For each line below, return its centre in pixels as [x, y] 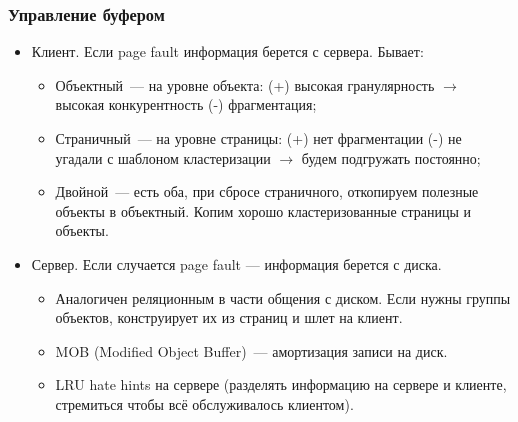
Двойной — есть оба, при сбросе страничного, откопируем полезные [267, 191]
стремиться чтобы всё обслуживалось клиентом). [204, 403]
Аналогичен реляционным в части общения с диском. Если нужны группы [283, 297]
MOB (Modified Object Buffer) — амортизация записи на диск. [251, 350]
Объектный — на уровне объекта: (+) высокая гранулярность [245, 84]
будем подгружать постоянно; [391, 157]
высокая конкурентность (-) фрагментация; [186, 104]
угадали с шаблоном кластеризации [163, 157]
